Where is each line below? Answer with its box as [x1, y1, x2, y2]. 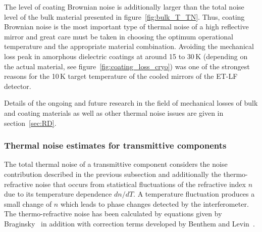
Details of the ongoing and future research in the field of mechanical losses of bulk [4, 98, 258, 108]
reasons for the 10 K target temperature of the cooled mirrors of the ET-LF [4, 71, 238, 81]
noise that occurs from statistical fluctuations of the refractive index [35, 178, 246, 189]
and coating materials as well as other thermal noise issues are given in [4, 107, 224, 118]
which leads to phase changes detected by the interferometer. [60, 198, 249, 209]
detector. [4, 80, 31, 91]
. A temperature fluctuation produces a [133, 189, 255, 199]
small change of [4, 198, 52, 209]
